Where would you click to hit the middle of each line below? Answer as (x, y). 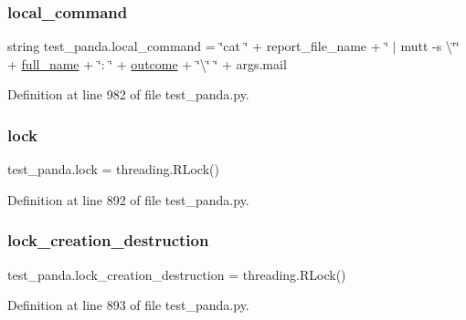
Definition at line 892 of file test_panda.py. (128, 199)
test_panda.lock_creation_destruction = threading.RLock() (177, 274)
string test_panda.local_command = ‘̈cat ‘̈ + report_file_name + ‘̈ (198, 46)
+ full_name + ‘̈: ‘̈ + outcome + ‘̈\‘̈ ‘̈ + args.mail (147, 63)
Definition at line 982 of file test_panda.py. (128, 94)
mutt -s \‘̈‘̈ (430, 46)
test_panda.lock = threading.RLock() (113, 169)
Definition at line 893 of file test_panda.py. (128, 305)
